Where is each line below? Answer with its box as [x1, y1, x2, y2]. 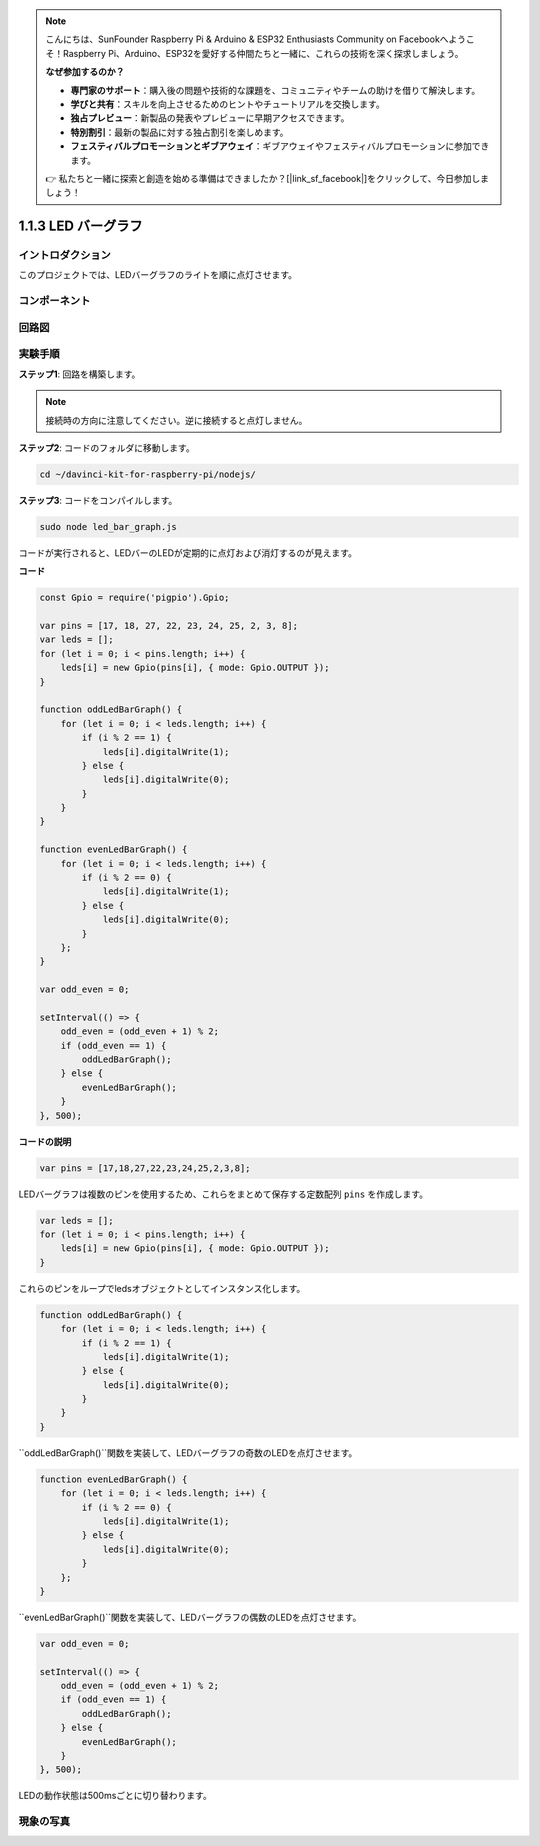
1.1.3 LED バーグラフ [18, 218, 144, 235]
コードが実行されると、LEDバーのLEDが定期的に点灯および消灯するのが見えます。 [18, 546, 357, 559]
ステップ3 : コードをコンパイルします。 [18, 494, 178, 506]
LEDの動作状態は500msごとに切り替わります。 [18, 1790, 212, 1802]
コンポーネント [18, 294, 91, 308]
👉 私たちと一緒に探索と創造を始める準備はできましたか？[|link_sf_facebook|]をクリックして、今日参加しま [45, 172, 490, 184]
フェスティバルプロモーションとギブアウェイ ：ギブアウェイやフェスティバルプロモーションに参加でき [70, 140, 490, 152]
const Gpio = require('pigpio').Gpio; [39, 592, 230, 604]
